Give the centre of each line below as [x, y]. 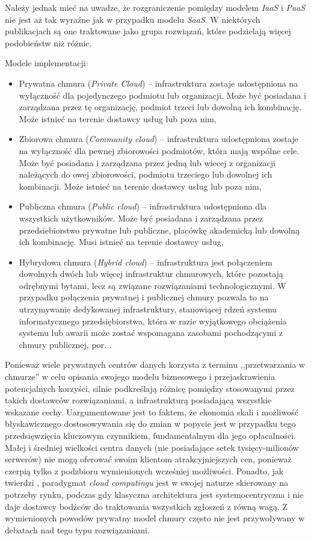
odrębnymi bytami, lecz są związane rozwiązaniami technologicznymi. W [152, 285]
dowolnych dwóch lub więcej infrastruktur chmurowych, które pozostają [151, 274]
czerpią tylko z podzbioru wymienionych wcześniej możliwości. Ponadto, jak [144, 470]
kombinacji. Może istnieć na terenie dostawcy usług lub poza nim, [140, 186]
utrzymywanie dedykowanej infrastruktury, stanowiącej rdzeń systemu [148, 309]
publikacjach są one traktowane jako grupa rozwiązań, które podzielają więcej [148, 31]
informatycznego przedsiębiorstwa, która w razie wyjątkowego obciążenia [153, 321]
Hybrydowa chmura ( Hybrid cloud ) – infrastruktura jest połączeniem [146, 262]
